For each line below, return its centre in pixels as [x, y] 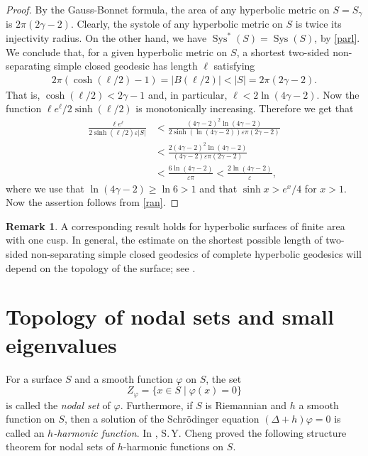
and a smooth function [124, 378]
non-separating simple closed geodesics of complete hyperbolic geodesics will [196, 254]
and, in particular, [188, 94]
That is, [23, 94]
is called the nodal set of [58, 405]
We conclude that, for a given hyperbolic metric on [117, 51]
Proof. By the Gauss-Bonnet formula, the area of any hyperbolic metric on [168, 9]
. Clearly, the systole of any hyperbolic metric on [177, 24]
